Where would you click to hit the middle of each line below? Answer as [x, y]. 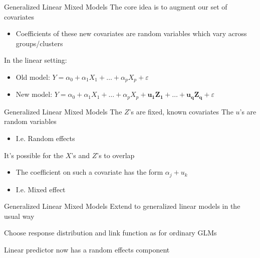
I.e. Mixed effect [41, 189]
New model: [34, 94]
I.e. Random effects [45, 138]
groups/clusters [39, 43]
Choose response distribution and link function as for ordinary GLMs [110, 233]
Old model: [33, 77]
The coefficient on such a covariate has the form [89, 172]
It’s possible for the [34, 155]
